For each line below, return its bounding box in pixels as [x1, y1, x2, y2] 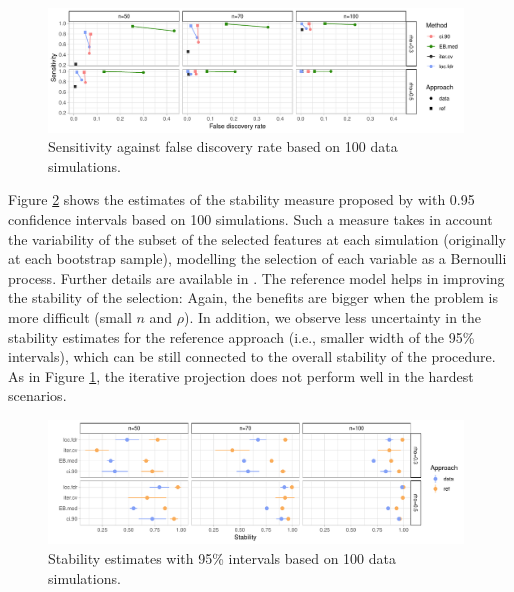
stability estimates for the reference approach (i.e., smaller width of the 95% [8, 326, 475, 347]
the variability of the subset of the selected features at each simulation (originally [8, 228, 506, 249]
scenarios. [8, 385, 67, 406]
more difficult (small [8, 306, 132, 327]
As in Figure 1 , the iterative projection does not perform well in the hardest [8, 365, 474, 386]
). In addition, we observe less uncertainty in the [184, 306, 482, 327]
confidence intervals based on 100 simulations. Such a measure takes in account [8, 208, 493, 229]
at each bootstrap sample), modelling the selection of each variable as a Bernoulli [8, 248, 507, 269]
